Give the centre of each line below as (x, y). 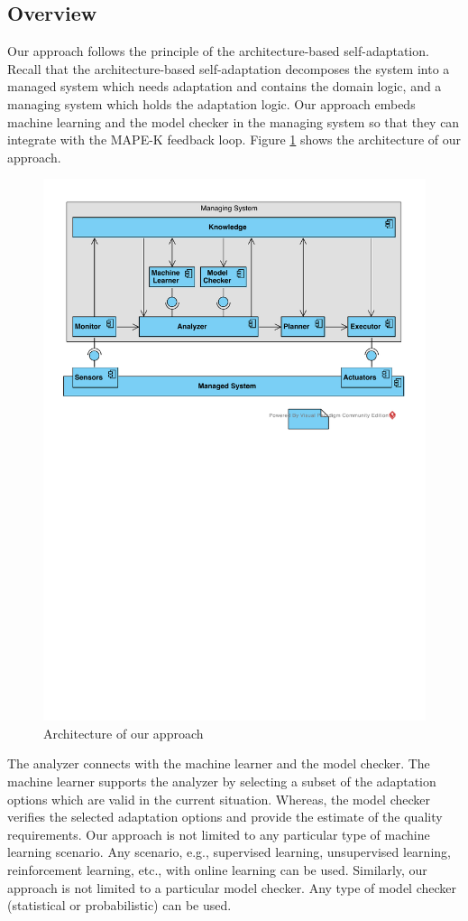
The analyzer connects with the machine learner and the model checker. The (219, 763)
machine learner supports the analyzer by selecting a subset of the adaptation (222, 781)
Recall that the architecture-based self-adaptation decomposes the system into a (229, 68)
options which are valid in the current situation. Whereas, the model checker (219, 799)
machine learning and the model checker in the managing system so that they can (234, 121)
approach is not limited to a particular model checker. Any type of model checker (232, 887)
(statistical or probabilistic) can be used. (119, 905)
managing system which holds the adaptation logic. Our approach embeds (211, 103)
